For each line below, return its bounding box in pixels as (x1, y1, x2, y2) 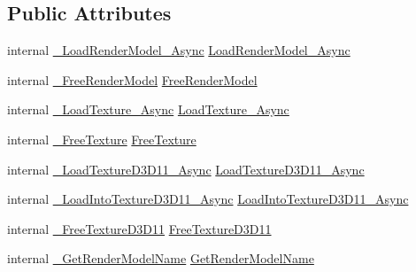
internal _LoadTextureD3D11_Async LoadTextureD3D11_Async (7, 159, 365, 178)
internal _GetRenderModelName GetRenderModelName (7, 249, 314, 268)
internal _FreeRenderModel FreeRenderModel (7, 70, 258, 89)
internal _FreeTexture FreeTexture (7, 129, 196, 148)
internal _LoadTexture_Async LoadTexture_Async (7, 100, 289, 119)
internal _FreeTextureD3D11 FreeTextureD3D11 (7, 219, 272, 237)
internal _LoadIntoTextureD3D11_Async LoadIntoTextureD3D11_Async (7, 190, 409, 208)
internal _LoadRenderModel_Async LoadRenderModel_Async (7, 41, 351, 59)
